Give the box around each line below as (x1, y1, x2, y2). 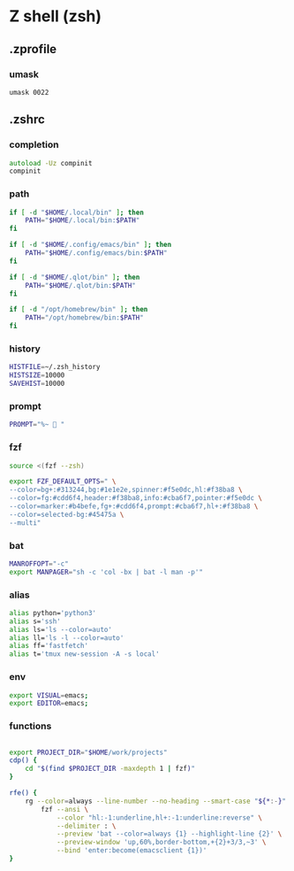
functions (9, 720, 52, 732)
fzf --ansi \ (41, 805, 89, 813)
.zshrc (9, 112, 46, 127)
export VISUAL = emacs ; (9, 690, 89, 700)
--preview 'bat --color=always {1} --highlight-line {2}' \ (56, 829, 283, 838)
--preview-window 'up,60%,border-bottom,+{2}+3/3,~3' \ (56, 838, 267, 847)
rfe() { (9, 789, 38, 798)
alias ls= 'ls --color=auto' (9, 625, 113, 634)
